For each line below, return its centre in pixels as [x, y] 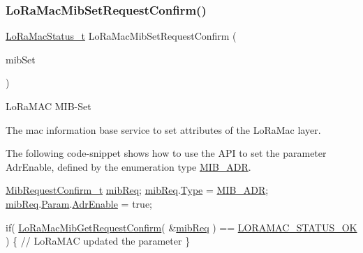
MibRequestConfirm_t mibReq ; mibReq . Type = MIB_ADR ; [137, 190]
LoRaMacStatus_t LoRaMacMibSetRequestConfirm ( [121, 36]
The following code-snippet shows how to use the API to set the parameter [166, 153]
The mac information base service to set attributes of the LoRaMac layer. [163, 129]
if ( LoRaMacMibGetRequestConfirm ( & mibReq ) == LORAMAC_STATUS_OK [181, 227]
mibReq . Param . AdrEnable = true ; [79, 203]
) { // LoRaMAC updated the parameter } [98, 241]
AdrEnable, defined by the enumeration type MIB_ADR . [128, 166]
